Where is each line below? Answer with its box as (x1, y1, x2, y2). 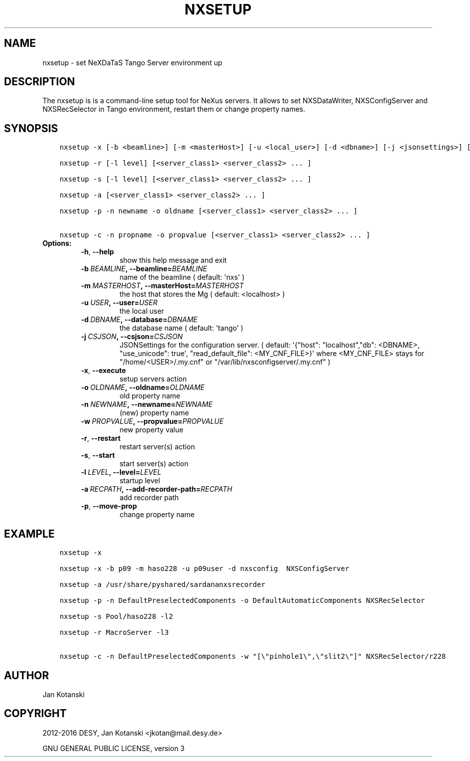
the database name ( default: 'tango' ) (119, 324, 243, 333)
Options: (42, 239, 72, 248)
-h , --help (81, 247, 114, 256)
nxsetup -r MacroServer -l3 (59, 628, 169, 637)
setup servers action (119, 375, 187, 383)
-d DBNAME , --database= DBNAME (81, 315, 198, 324)
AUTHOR (4, 669, 49, 682)
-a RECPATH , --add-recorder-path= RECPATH (81, 485, 233, 494)
